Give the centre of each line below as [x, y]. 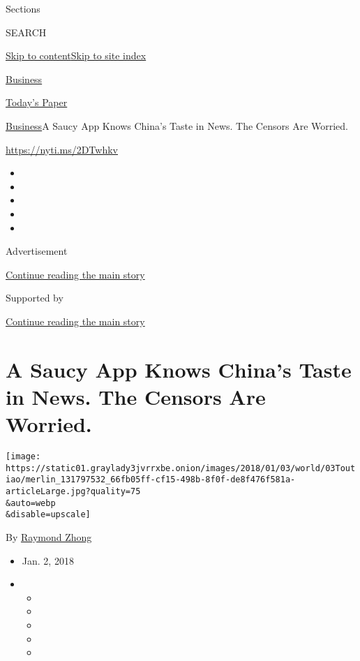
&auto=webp [31, 503]
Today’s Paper [37, 102]
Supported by [35, 298]
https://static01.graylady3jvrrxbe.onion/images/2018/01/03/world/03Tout [181, 468]
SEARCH [26, 32]
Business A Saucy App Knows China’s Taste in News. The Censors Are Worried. [177, 125]
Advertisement [37, 251]
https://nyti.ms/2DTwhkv [62, 149]
